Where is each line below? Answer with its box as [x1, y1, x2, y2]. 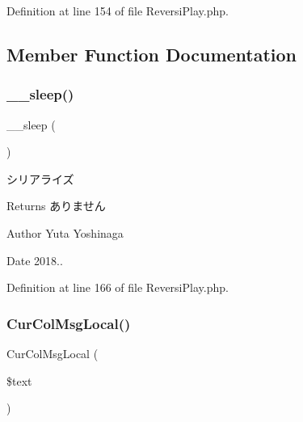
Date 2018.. [6, 251, 63, 268]
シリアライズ [6, 170, 74, 187]
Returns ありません [6, 197, 106, 214]
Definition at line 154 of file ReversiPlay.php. [6, 2, 229, 19]
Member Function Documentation [6, 41, 297, 66]
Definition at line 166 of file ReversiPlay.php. [6, 279, 229, 296]
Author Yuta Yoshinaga [6, 224, 124, 241]
